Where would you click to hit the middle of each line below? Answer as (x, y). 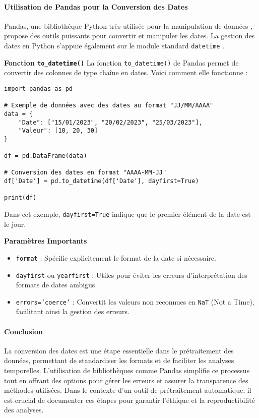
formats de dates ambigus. (56, 285)
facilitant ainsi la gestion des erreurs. (73, 311)
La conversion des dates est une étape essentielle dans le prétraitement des (119, 350)
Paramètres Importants (46, 241)
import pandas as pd (39, 88)
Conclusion (24, 331)
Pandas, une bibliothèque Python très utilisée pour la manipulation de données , (128, 25)
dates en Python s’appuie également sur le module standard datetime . (114, 45)
